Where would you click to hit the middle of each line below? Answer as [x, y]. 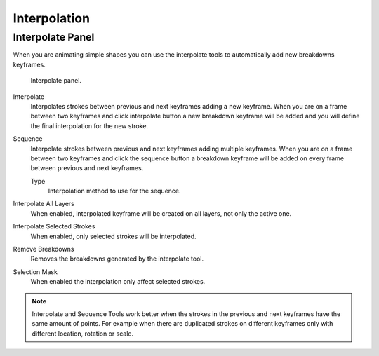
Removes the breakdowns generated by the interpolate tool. [117, 259]
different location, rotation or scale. [82, 334]
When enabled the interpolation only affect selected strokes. [118, 282]
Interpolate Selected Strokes [54, 226]
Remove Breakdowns [44, 249]
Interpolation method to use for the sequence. [115, 191]
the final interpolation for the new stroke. [89, 125]
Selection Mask [35, 272]
